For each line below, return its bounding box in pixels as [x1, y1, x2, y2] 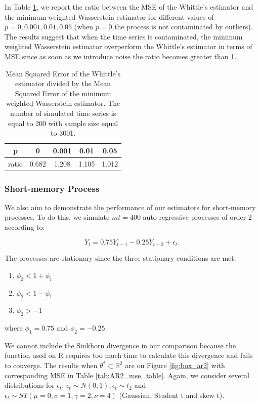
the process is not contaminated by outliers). [114, 21, 253, 32]
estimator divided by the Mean [15, 78, 111, 89]
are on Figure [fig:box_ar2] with [125, 360, 225, 371]
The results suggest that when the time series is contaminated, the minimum [5, 31, 243, 42]
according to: [5, 222, 45, 232]
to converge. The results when [5, 360, 98, 371]
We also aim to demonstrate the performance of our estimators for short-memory [5, 201, 256, 212]
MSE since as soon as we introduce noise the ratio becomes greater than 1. [5, 51, 237, 61]
